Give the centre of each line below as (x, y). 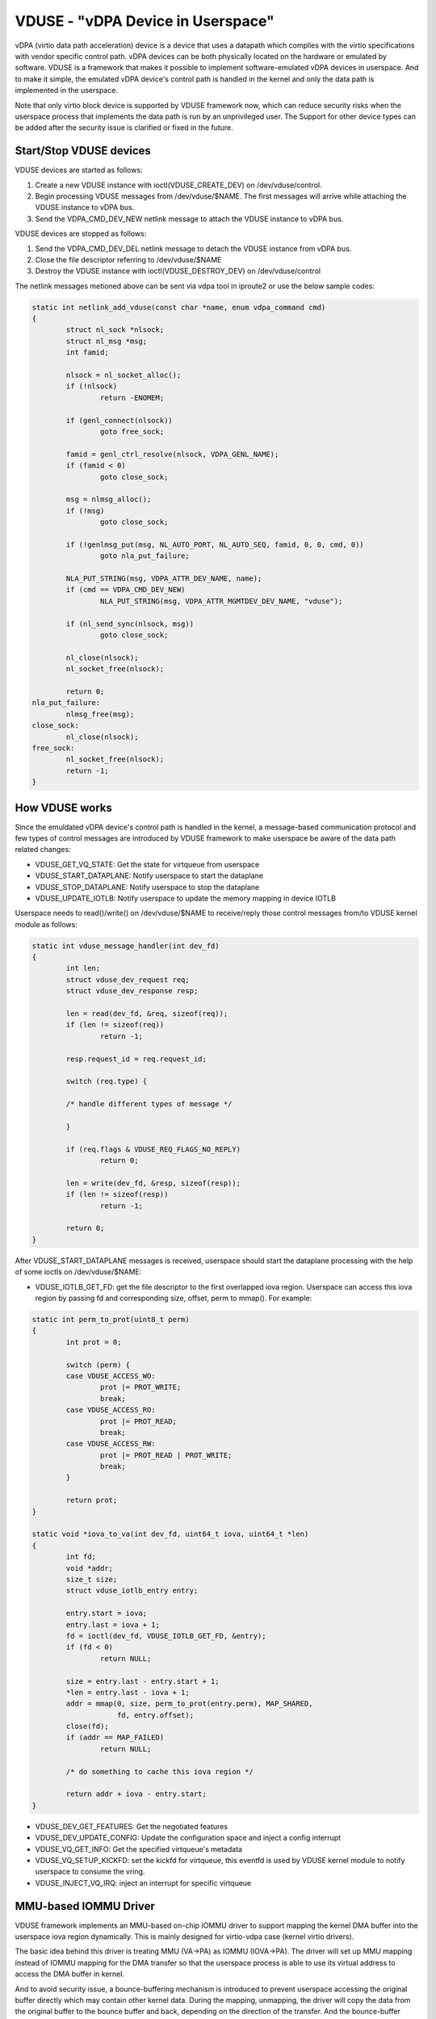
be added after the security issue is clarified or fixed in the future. (124, 128)
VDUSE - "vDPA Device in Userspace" (145, 21)
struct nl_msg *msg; (107, 341)
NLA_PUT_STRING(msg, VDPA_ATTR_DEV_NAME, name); (164, 579)
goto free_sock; (132, 431)
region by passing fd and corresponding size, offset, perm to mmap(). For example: (174, 1298)
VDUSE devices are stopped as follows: (81, 233)
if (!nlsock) (92, 386)
